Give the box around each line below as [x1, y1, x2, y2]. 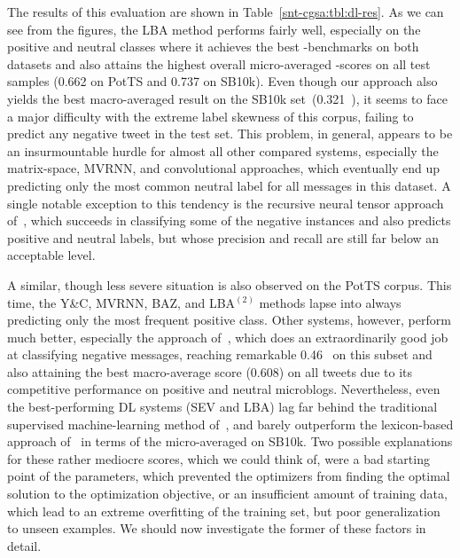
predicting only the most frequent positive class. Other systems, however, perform [7, 310, 451, 329]
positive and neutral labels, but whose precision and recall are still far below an [7, 228, 440, 247]
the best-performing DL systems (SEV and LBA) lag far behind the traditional [7, 397, 438, 416]
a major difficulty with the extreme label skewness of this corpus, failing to [7, 106, 414, 125]
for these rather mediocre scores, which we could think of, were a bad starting [7, 449, 430, 468]
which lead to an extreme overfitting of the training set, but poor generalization [7, 501, 441, 520]
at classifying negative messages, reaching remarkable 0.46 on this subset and [7, 345, 433, 364]
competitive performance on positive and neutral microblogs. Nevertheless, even [7, 380, 441, 398]
